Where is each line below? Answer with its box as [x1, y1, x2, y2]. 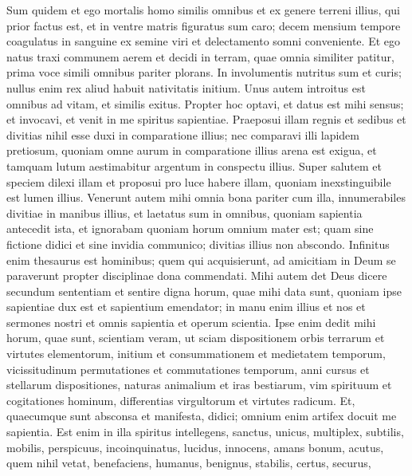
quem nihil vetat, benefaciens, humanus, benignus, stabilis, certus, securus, [6, 454, 371, 471]
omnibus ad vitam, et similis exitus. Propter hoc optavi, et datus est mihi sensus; [6, 95, 404, 112]
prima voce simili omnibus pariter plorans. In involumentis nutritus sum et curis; [6, 64, 402, 81]
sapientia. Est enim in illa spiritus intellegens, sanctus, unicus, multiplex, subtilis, [6, 423, 404, 440]
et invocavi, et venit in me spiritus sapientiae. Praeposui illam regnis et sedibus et [6, 111, 406, 128]
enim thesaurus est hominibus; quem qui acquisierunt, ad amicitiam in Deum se [6, 251, 396, 268]
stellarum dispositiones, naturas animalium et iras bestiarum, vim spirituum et [6, 376, 392, 393]
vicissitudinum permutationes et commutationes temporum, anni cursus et [6, 360, 370, 377]
